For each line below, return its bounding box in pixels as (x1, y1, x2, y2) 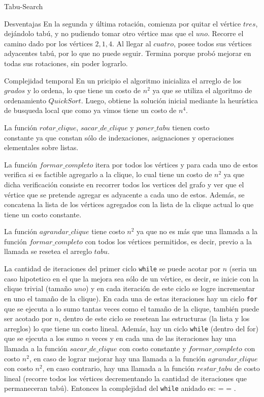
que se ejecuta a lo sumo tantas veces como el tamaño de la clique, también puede (4, 303, 259, 314)
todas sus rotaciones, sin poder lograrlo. (4, 58, 128, 68)
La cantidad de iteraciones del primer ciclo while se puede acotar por (4, 263, 220, 274)
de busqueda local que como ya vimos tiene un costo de (4, 105, 177, 116)
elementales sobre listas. (4, 142, 79, 153)
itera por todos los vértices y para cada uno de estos (95, 159, 258, 169)
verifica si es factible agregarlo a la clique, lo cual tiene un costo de (4, 169, 212, 180)
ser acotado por (4, 313, 52, 324)
